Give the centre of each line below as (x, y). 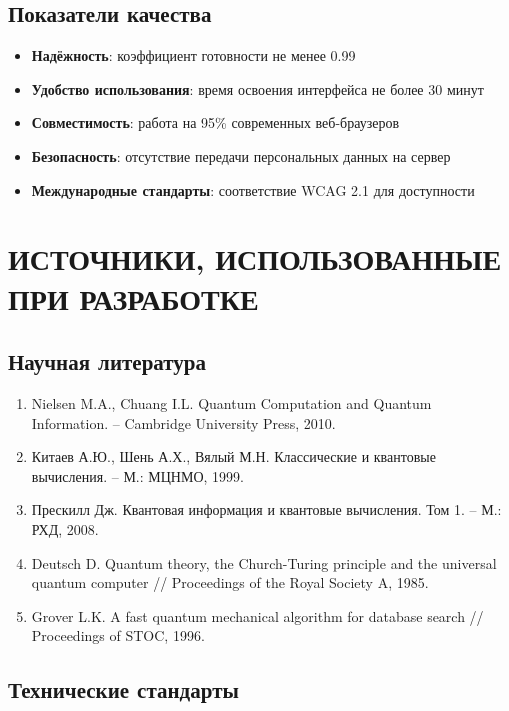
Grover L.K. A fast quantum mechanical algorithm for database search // (257, 615)
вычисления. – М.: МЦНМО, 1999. (137, 475)
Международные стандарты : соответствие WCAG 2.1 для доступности (253, 189)
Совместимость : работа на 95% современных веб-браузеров (215, 122)
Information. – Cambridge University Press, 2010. (183, 422)
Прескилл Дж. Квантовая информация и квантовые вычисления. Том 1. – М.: (266, 509)
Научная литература (107, 361)
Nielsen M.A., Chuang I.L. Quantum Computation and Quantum (231, 402)
